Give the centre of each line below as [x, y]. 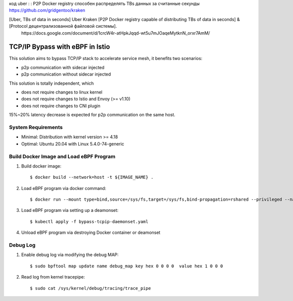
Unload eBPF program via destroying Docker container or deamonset [91, 233]
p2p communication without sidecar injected [66, 74]
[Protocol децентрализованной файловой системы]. [63, 26]
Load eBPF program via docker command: [64, 188]
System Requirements [36, 127]
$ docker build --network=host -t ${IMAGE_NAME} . [92, 177]
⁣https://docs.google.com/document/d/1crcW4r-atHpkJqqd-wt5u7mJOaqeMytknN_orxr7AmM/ [115, 33]
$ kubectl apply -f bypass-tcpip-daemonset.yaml [89, 221]
